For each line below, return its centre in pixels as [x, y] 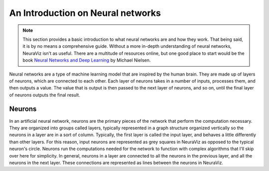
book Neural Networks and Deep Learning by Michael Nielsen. [87, 60]
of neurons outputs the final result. [45, 95]
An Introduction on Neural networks [85, 13]
